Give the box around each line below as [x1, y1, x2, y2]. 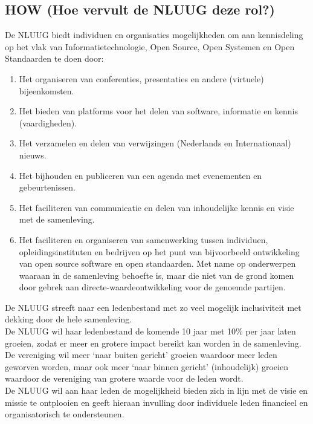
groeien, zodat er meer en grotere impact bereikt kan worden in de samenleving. [5, 336, 302, 349]
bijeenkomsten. [19, 84, 74, 97]
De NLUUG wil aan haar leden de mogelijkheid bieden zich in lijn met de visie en [5, 384, 308, 397]
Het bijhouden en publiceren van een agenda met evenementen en [19, 169, 262, 181]
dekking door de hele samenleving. [5, 313, 132, 325]
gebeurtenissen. [19, 181, 76, 194]
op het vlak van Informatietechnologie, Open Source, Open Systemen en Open [5, 40, 295, 53]
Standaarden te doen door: [5, 52, 104, 65]
